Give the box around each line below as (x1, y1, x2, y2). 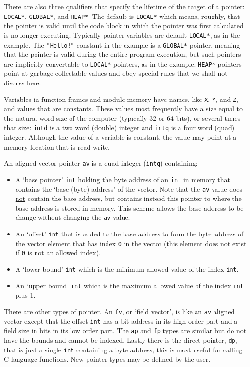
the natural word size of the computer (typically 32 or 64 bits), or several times (4, 113, 241, 123)
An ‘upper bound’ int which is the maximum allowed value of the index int (15, 280, 244, 290)
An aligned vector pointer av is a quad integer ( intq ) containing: (4, 158, 198, 168)
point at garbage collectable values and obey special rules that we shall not (4, 68, 228, 78)
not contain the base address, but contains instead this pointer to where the (15, 193, 242, 203)
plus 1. (15, 290, 36, 300)
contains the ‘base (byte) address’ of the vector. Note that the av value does (15, 183, 243, 194)
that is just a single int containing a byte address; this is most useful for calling (4, 344, 243, 354)
